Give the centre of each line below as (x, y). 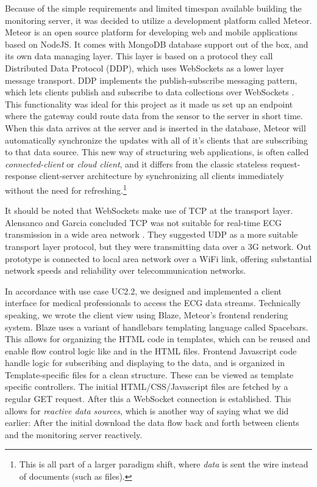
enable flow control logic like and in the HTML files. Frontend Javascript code (151, 350)
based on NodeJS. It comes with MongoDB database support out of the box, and (157, 44)
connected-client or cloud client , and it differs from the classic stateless (136, 163)
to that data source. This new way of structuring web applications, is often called (157, 152)
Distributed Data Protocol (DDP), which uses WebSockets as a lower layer (144, 68)
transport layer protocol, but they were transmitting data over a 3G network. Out (158, 246)
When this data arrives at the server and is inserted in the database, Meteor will (155, 127)
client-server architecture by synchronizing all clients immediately (162, 176)
